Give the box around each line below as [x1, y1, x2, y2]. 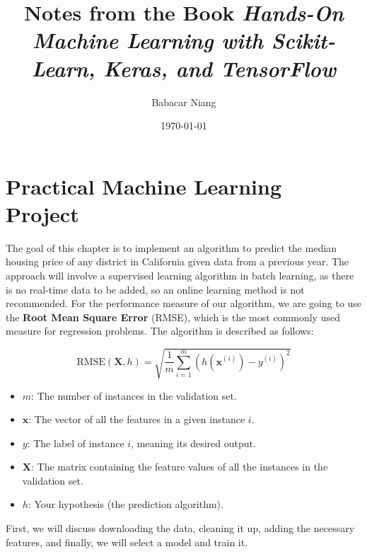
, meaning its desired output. [131, 435, 256, 450]
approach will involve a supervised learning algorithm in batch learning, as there [6, 268, 354, 282]
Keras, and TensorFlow [103, 53, 337, 83]
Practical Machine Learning [6, 171, 282, 200]
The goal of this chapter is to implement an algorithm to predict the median [6, 240, 337, 255]
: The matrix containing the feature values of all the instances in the [30, 459, 328, 474]
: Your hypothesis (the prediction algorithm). [28, 497, 223, 512]
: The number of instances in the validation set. [31, 388, 237, 403]
